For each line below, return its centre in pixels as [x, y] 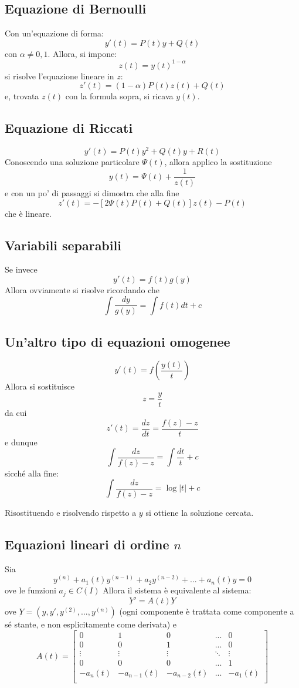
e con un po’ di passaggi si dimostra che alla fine [92, 193]
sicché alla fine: [32, 473]
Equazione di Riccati [69, 128]
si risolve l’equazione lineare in [60, 75]
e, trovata [22, 96]
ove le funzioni [30, 590]
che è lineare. [28, 213]
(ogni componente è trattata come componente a [207, 611]
